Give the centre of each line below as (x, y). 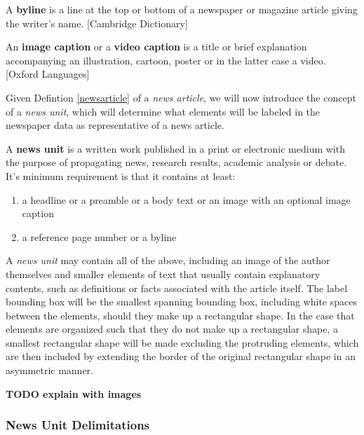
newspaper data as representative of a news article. (115, 125)
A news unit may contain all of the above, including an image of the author (168, 260)
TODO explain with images (74, 393)
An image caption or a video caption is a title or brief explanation (156, 47)
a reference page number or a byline (99, 236)
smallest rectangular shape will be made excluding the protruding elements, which (182, 342)
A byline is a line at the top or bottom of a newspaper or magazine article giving (182, 9)
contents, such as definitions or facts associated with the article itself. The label (177, 288)
